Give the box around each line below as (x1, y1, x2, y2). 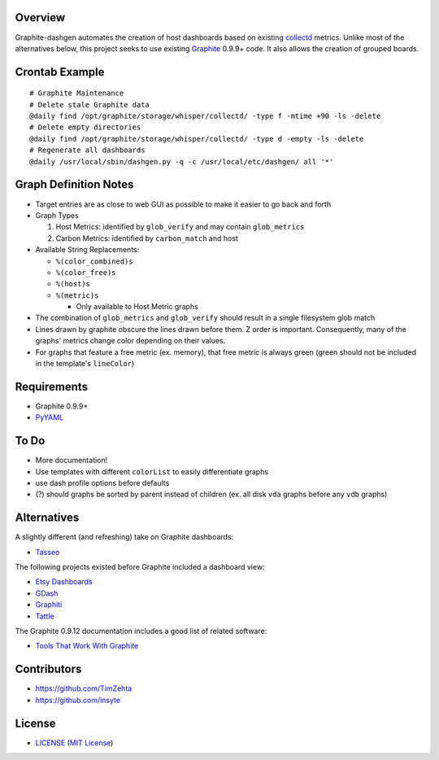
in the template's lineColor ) (35, 359, 135, 369)
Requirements (15, 379, 89, 394)
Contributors (15, 662, 82, 676)
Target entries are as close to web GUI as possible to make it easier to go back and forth (35, 199, 332, 209)
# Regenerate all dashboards (29, 146, 146, 155)
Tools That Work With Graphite (35, 641, 139, 651)
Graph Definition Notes (15, 177, 134, 191)
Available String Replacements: (35, 245, 140, 255)
